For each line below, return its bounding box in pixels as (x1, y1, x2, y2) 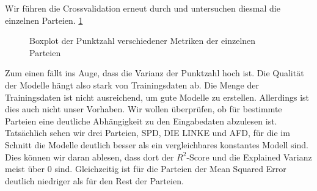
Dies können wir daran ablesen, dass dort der (5, 150, 174, 163)
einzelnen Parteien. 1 (5, 13, 83, 26)
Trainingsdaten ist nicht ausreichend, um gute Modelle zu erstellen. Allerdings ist (5, 90, 310, 103)
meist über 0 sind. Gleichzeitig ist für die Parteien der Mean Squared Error (5, 162, 286, 175)
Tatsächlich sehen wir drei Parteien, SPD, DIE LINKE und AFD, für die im (5, 126, 290, 139)
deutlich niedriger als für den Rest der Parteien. (5, 174, 184, 187)
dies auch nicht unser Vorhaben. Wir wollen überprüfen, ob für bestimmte (5, 103, 282, 115)
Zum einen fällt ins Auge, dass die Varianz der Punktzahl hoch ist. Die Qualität (5, 67, 304, 79)
